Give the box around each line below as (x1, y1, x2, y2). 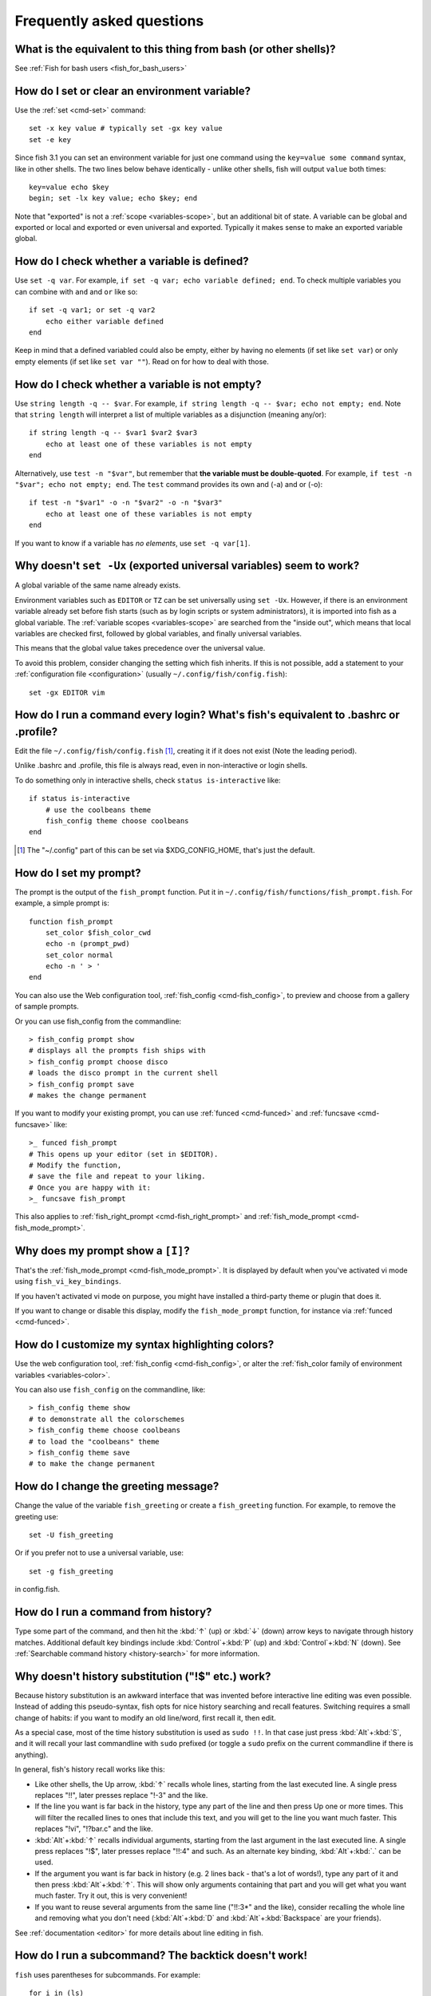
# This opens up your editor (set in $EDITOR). (29, 1150, 219, 1158)
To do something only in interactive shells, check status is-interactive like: (14, 775, 281, 785)
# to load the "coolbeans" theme (29, 1437, 160, 1446)
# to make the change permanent (29, 1459, 156, 1468)
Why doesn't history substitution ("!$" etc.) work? (14, 1669, 271, 1683)
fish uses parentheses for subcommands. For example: (14, 1970, 201, 1979)
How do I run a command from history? (14, 1606, 212, 1619)
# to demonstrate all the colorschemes (29, 1414, 185, 1424)
